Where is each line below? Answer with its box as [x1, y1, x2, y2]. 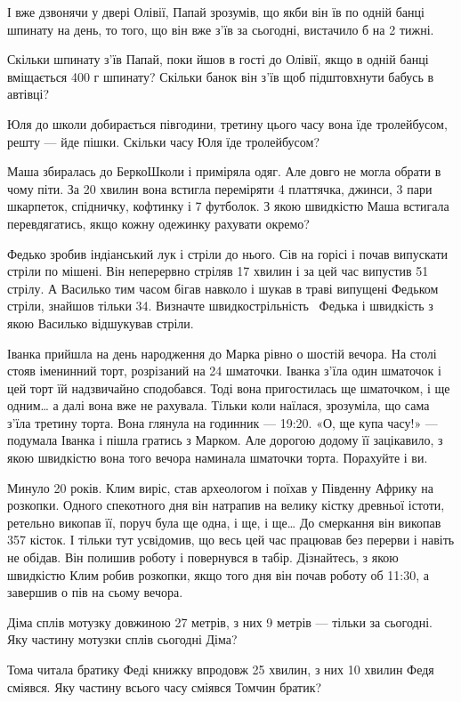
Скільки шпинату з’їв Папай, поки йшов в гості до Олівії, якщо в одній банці [7, 50, 429, 69]
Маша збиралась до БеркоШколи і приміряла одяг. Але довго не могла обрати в [7, 162, 441, 181]
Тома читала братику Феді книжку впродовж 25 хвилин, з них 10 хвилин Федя [7, 660, 434, 678]
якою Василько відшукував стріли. [7, 313, 194, 332]
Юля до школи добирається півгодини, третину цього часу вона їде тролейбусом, [7, 114, 448, 133]
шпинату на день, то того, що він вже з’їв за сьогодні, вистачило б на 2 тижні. [7, 20, 434, 38]
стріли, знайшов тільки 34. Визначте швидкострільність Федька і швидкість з [7, 296, 433, 315]
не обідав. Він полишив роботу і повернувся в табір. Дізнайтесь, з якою [7, 548, 399, 567]
